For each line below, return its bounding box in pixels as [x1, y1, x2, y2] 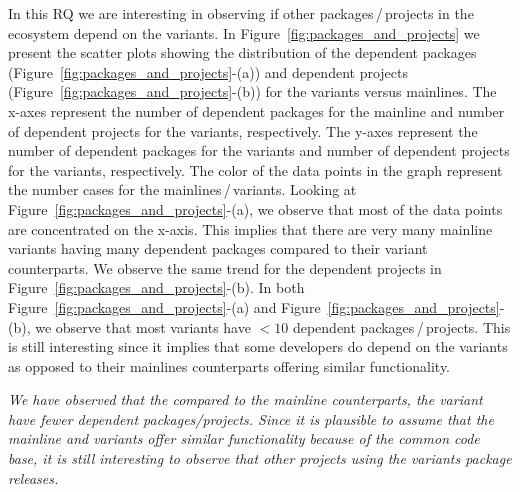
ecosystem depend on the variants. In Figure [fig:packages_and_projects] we [8, 22, 480, 43]
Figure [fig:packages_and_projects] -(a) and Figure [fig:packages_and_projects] [8, 296, 500, 317]
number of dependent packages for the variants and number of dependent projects [8, 140, 510, 161]
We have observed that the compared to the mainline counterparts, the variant [8, 389, 483, 410]
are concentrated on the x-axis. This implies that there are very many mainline [8, 218, 493, 239]
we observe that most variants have [35, 316, 251, 337]
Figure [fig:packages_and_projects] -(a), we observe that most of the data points [8, 198, 503, 219]
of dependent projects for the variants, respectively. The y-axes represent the [8, 120, 478, 141]
